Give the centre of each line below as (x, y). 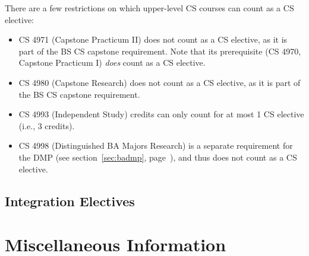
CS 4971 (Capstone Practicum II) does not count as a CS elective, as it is (153, 39)
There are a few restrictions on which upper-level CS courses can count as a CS (149, 8)
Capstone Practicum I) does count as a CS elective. (112, 63)
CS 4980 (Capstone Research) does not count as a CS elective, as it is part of (160, 82)
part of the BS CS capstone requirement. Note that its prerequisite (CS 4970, (160, 51)
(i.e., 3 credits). (47, 125)
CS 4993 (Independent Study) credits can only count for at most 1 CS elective (161, 114)
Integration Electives (70, 201)
